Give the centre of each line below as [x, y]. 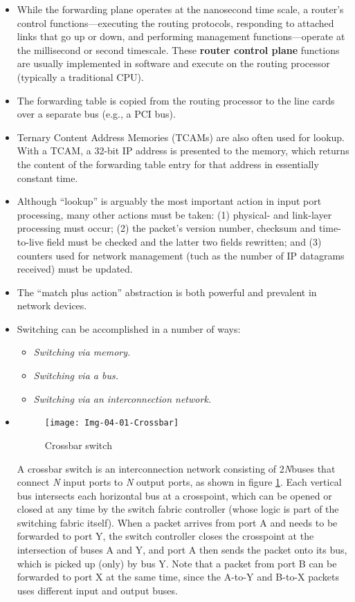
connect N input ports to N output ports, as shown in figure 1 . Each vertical [179, 482]
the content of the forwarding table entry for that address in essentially [168, 164]
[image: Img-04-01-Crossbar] [112, 423]
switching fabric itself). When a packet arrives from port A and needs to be [177, 522]
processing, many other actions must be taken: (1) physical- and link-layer [174, 214]
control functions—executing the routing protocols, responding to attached [175, 22]
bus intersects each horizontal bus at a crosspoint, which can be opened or [174, 495]
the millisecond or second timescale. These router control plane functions [178, 49]
